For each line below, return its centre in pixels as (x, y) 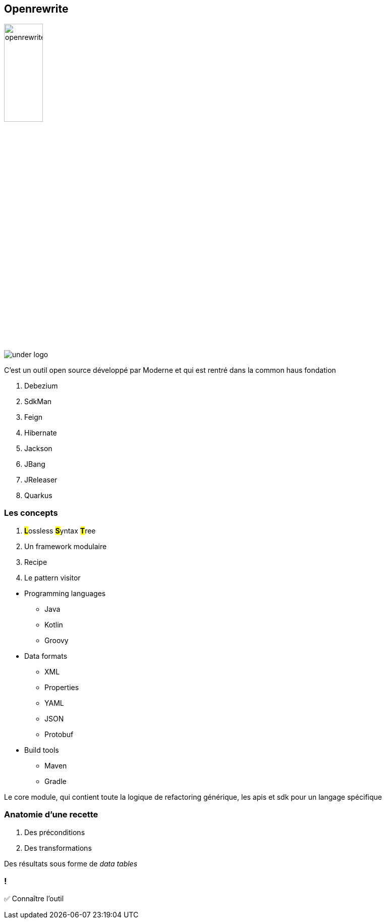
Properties (62, 687)
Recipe (36, 562)
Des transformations (58, 848)
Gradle (56, 781)
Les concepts (31, 513)
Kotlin (54, 624)
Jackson (38, 449)
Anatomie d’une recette (51, 815)
